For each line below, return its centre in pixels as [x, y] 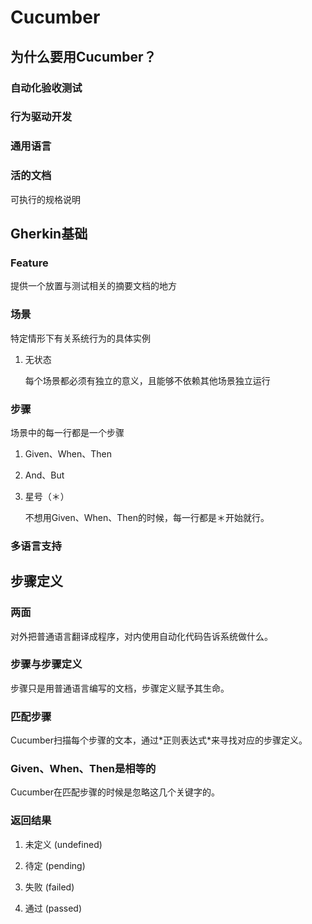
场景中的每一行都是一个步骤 [67, 432]
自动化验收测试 [46, 88]
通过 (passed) [53, 908]
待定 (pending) [55, 865]
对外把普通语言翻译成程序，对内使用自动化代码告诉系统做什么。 [141, 636]
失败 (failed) [49, 887]
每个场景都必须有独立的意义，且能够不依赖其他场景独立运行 [147, 380]
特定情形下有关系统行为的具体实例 [80, 338]
